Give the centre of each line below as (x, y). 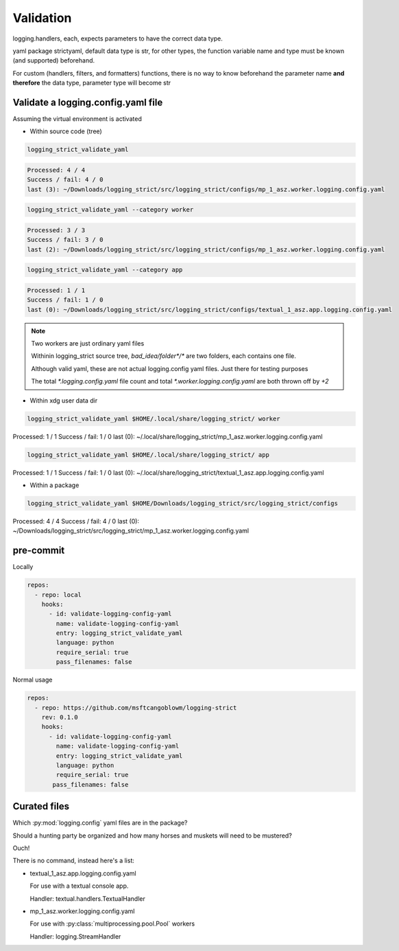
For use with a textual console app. (79, 886)
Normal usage (33, 680)
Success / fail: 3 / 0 (65, 240)
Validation (42, 18)
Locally (23, 567)
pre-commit (39, 551)
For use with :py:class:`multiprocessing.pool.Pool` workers (112, 924)
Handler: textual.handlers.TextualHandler (87, 898)
